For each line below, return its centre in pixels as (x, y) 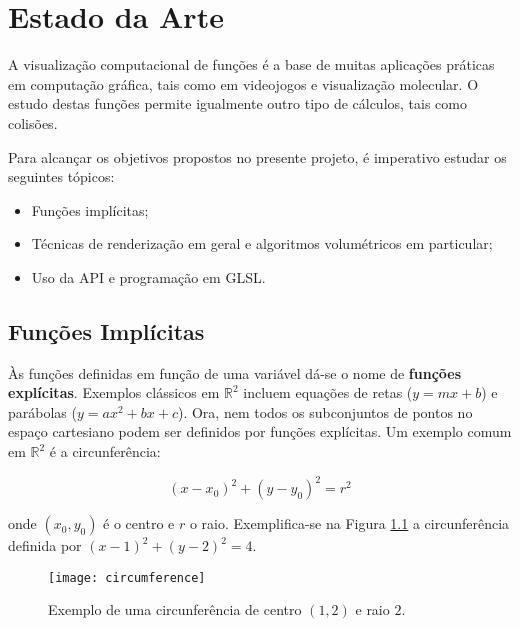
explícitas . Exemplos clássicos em (114, 392)
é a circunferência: (105, 451)
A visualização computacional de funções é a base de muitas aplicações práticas (251, 64)
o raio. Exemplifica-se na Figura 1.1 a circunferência (349, 523)
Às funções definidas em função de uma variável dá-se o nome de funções (235, 372)
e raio (372, 609)
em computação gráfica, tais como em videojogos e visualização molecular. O (243, 83)
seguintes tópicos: (61, 176)
